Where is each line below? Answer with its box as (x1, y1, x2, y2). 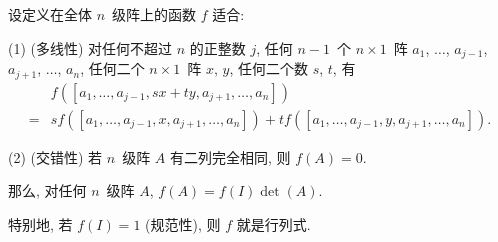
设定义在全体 (8, 4, 92, 24)
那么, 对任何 (8, 180, 87, 201)
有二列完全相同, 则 (170, 146, 291, 167)
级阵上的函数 (112, 4, 197, 24)
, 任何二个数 (229, 58, 308, 79)
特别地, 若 (8, 213, 73, 234)
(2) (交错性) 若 (8, 146, 103, 167)
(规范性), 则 (145, 213, 221, 234)
